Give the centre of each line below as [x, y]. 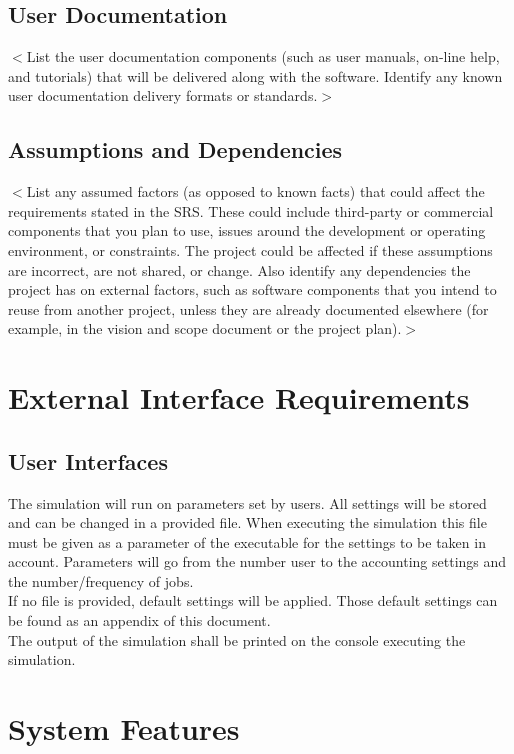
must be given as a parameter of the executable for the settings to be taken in [247, 541]
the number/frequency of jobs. [101, 580]
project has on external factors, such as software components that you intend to [252, 289]
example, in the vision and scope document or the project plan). [205, 328]
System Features [124, 728]
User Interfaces [88, 460]
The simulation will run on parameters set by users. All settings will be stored [247, 502]
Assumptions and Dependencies [175, 149]
